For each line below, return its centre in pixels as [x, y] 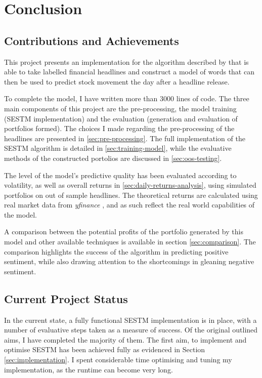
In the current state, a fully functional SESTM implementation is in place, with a [130, 320]
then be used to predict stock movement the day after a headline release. [117, 81]
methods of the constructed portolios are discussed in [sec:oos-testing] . [113, 158]
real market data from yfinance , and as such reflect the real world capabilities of [129, 205]
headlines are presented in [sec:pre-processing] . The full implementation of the [125, 138]
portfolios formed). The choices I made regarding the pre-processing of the [119, 128]
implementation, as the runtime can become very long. [89, 369]
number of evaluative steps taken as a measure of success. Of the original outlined [131, 330]
